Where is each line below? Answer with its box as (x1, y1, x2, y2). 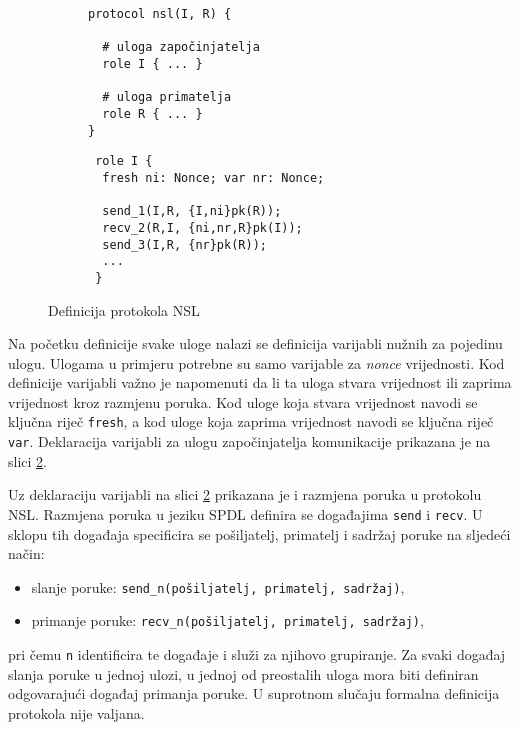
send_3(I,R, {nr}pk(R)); (102, 237, 267, 252)
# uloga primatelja (102, 90, 232, 105)
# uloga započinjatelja (102, 40, 260, 55)
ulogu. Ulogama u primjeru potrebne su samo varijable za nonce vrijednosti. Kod (8, 352, 505, 373)
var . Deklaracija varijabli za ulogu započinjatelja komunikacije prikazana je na (8, 431, 491, 452)
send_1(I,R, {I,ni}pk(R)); (102, 204, 282, 219)
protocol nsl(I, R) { (88, 7, 232, 21)
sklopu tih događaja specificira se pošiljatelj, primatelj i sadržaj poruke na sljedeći (8, 523, 511, 544)
